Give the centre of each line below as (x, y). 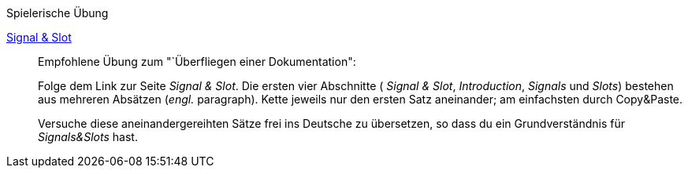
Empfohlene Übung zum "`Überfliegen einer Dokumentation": (197, 62)
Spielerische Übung (58, 13)
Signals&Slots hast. (88, 137)
